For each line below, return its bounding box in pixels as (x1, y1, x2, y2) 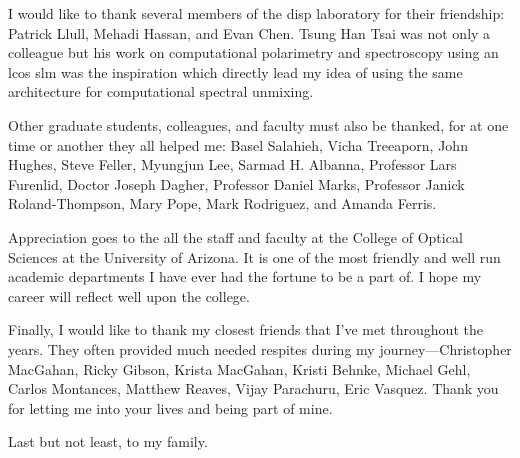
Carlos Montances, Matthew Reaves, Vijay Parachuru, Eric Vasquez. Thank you (8, 378, 499, 399)
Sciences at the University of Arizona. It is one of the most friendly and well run (8, 246, 501, 267)
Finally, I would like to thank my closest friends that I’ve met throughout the (8, 319, 483, 340)
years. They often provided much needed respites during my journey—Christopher (8, 338, 512, 359)
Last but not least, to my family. (8, 431, 208, 452)
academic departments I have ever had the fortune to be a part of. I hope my (8, 266, 482, 287)
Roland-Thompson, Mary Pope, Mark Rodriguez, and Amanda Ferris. (8, 193, 437, 214)
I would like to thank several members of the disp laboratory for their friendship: (8, 3, 505, 23)
